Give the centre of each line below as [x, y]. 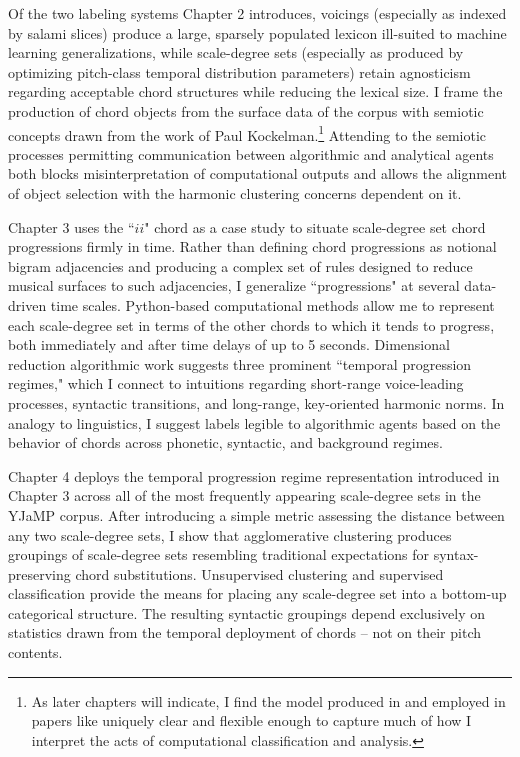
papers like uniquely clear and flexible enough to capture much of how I [251, 720]
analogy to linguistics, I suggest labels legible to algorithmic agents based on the [254, 422]
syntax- [456, 554]
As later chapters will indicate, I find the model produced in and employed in [268, 700]
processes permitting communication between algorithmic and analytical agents [251, 153]
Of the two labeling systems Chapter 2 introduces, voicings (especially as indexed [257, 13]
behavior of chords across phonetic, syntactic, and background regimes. [225, 442]
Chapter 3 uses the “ [71, 226]
